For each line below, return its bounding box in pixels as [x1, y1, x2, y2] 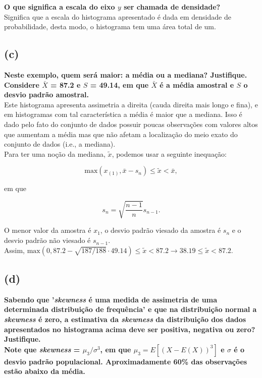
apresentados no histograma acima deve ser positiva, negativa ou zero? [4, 324, 255, 334]
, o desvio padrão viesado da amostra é [100, 225, 221, 235]
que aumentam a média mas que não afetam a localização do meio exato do [4, 129, 238, 139]
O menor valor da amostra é [4, 225, 91, 235]
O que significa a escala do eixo [4, 2, 115, 12]
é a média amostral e [160, 79, 234, 90]
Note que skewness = [4, 344, 80, 354]
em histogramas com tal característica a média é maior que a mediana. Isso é [4, 109, 242, 119]
